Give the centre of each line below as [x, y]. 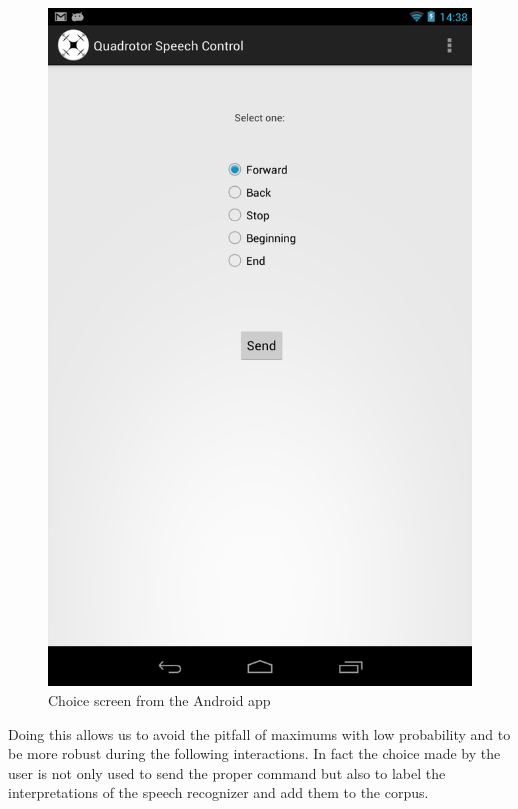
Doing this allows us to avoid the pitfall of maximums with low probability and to [259, 733]
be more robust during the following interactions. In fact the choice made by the [254, 753]
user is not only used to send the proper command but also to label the [227, 772]
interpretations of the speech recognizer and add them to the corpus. [218, 792]
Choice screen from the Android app [159, 699]
